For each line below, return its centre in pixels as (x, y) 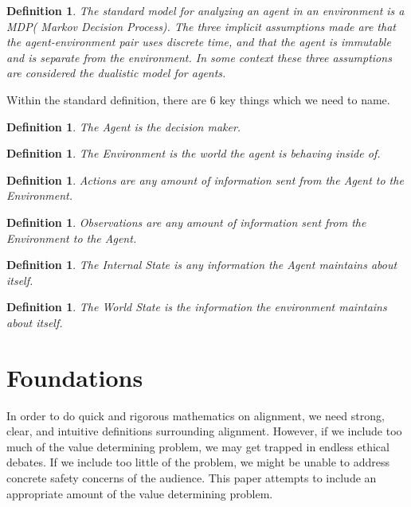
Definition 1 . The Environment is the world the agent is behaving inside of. (194, 153)
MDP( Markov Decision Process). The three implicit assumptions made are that (201, 26)
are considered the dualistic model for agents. (116, 73)
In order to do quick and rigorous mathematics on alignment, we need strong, (196, 415)
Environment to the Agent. (72, 238)
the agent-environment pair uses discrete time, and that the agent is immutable (199, 42)
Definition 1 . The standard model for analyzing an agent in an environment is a (205, 10)
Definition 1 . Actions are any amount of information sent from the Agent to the (205, 179)
